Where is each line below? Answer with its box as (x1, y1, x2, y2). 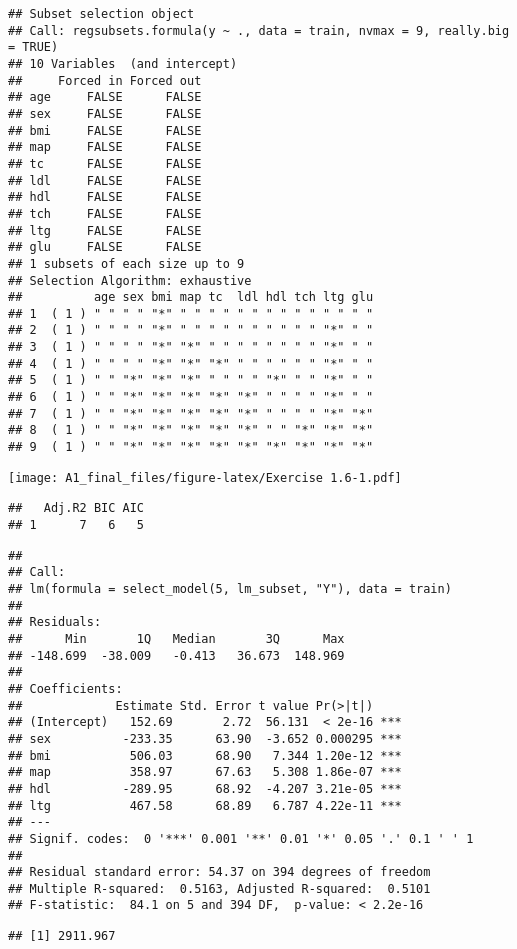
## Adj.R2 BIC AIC (8, 501, 145, 516)
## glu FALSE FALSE (8, 240, 202, 255)
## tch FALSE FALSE (8, 206, 202, 221)
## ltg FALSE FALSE (8, 223, 202, 238)
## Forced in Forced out (8, 73, 202, 88)
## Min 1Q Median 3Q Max (8, 631, 345, 646)
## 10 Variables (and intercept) (8, 56, 238, 71)
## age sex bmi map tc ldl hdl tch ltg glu (8, 290, 374, 305)
